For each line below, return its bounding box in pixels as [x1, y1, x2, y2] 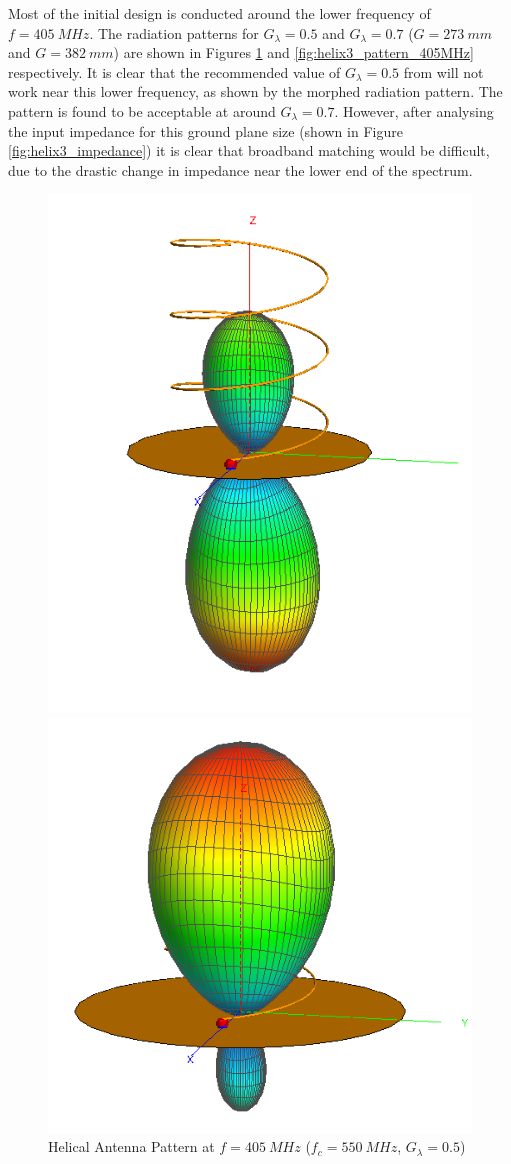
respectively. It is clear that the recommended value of [8, 61, 341, 82]
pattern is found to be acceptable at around [8, 100, 276, 121]
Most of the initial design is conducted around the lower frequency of [8, 3, 431, 23]
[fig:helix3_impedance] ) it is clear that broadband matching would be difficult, [8, 140, 490, 161]
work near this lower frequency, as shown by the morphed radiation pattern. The [8, 81, 503, 102]
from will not [403, 61, 484, 82]
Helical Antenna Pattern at [48, 1136, 215, 1157]
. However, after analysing [334, 100, 494, 121]
